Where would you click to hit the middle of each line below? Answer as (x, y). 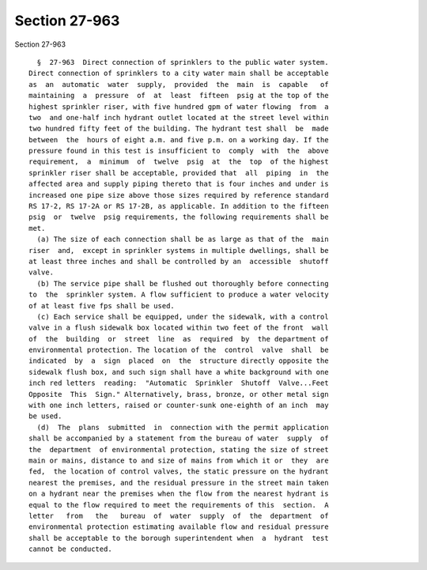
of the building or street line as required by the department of (179, 339)
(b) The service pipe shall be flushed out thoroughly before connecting (183, 283)
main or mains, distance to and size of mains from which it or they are (179, 461)
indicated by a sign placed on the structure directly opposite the (179, 361)
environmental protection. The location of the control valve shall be (179, 350)
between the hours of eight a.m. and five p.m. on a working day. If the (179, 140)
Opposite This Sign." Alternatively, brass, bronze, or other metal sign (179, 394)
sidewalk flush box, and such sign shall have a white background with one (179, 372)
